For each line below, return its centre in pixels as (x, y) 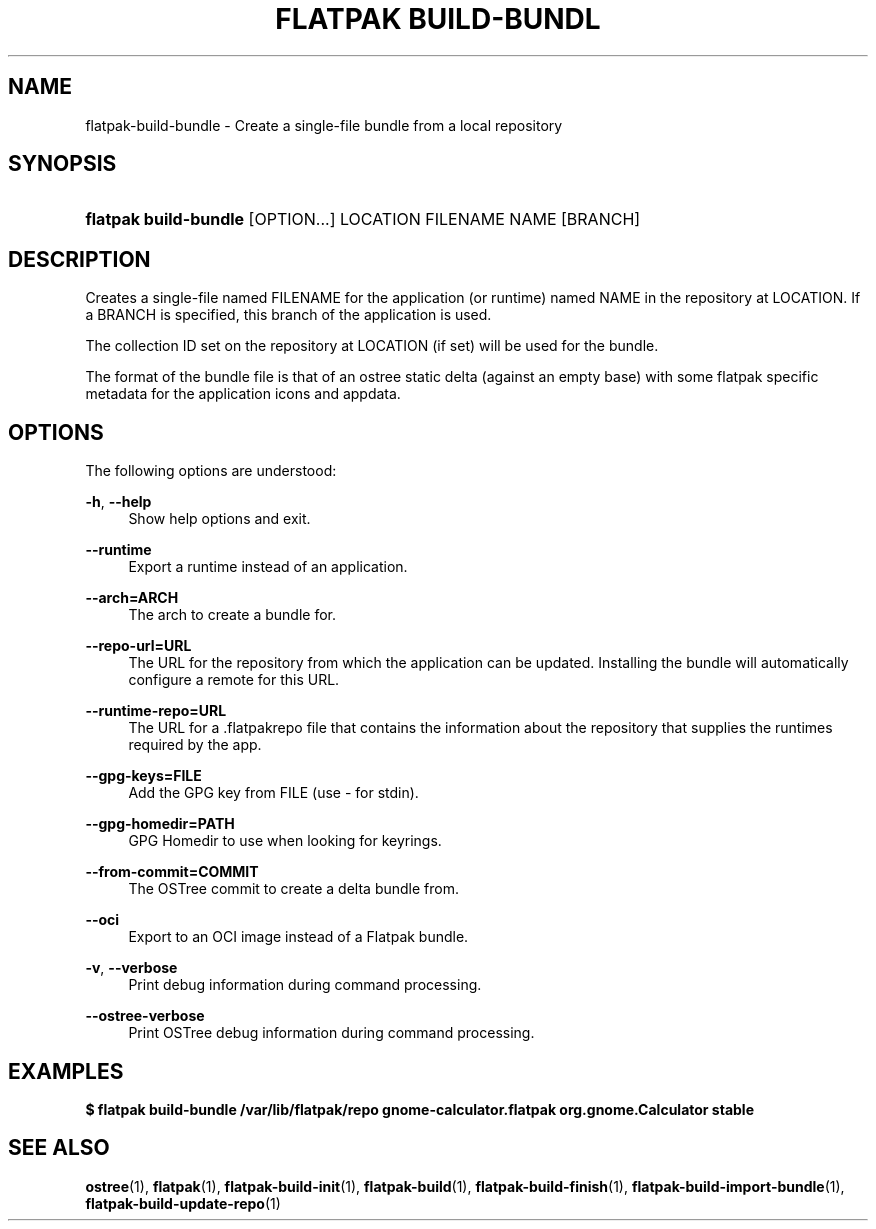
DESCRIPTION (79, 259)
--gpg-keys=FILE (143, 776)
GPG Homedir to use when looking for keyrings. (285, 841)
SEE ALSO (59, 1148)
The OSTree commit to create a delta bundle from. (293, 889)
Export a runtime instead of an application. (268, 567)
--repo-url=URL (138, 646)
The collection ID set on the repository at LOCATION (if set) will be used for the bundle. (372, 346)
